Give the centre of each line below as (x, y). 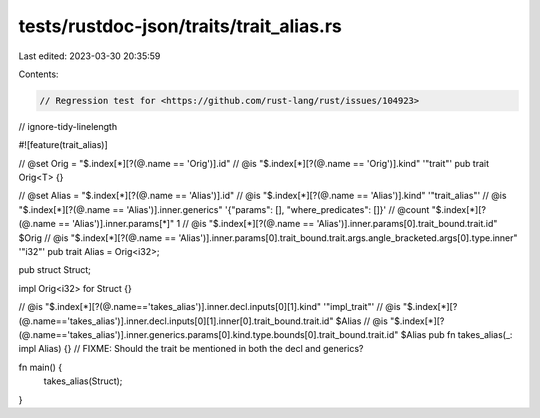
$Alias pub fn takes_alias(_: (456, 334)
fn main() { (40, 367)
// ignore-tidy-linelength (68, 126)
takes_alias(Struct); (83, 381)
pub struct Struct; (55, 270)
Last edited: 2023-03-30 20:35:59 (89, 56)
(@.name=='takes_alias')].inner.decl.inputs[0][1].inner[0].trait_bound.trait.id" (176, 321)
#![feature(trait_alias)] (63, 145)
